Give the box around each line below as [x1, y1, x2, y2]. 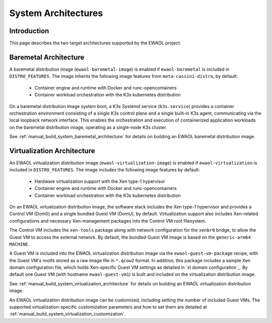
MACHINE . [9, 241, 30, 247]
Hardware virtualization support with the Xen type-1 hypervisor [34, 178, 166, 184]
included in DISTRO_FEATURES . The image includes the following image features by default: [9, 167, 200, 173]
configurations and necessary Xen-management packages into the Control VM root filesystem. [9, 218, 207, 224]
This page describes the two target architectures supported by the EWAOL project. [9, 40, 181, 46]
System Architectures [9, 8, 103, 19]
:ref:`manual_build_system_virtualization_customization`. [9, 311, 126, 317]
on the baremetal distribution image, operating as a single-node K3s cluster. [9, 124, 167, 130]
